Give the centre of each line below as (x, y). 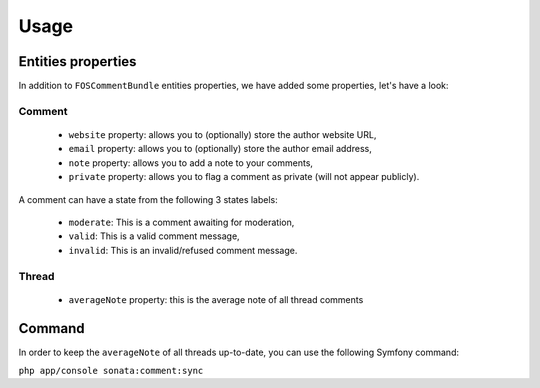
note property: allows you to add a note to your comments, (191, 162)
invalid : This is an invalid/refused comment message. (183, 250)
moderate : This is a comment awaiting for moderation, (181, 222)
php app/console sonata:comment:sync (111, 370)
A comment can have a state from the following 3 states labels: (148, 199)
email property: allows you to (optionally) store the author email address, (220, 149)
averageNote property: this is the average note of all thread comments (216, 299)
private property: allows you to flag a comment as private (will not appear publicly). (244, 177)
